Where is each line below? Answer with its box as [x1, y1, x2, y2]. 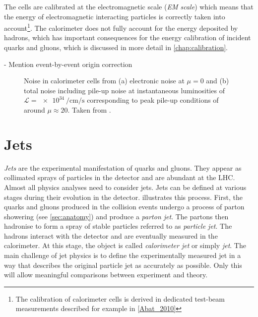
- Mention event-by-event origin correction [4, 59, 132, 69]
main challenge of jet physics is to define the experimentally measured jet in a [4, 250, 241, 260]
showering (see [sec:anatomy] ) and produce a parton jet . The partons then [4, 211, 229, 221]
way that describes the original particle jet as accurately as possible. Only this [4, 259, 242, 270]
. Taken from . [67, 105, 111, 115]
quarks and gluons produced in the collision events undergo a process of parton [4, 201, 245, 212]
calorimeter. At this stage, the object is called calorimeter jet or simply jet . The [4, 240, 246, 251]
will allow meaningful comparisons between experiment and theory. [4, 269, 208, 280]
